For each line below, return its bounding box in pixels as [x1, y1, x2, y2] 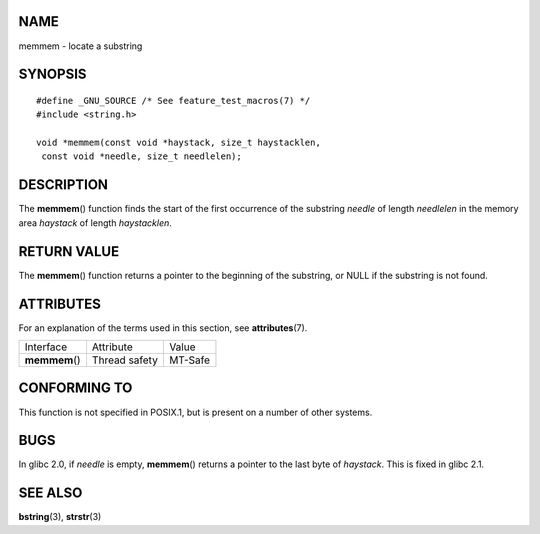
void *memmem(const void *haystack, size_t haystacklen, [36, 137, 322, 149]
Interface [24, 340, 68, 354]
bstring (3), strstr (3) [18, 511, 102, 523]
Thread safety [91, 353, 159, 367]
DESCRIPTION [18, 176, 109, 194]
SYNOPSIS [18, 66, 87, 83]
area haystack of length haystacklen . [18, 216, 172, 229]
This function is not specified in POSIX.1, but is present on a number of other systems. [18, 406, 373, 418]
